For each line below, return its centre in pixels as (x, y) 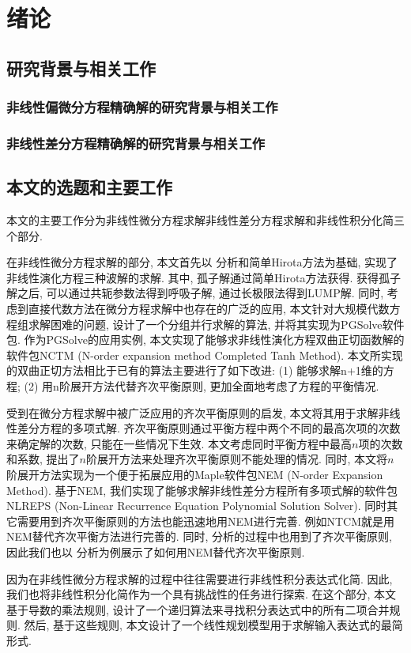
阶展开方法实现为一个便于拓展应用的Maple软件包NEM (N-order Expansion (195, 474)
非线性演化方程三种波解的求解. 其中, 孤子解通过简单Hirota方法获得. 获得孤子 (204, 277)
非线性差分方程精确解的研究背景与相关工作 (136, 143)
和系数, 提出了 (43, 459)
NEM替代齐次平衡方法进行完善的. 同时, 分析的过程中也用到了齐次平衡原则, (199, 536)
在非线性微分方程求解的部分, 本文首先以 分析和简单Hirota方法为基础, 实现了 (202, 262)
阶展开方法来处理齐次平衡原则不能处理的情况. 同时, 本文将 (237, 459)
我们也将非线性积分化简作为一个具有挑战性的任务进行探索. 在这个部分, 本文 (202, 594)
